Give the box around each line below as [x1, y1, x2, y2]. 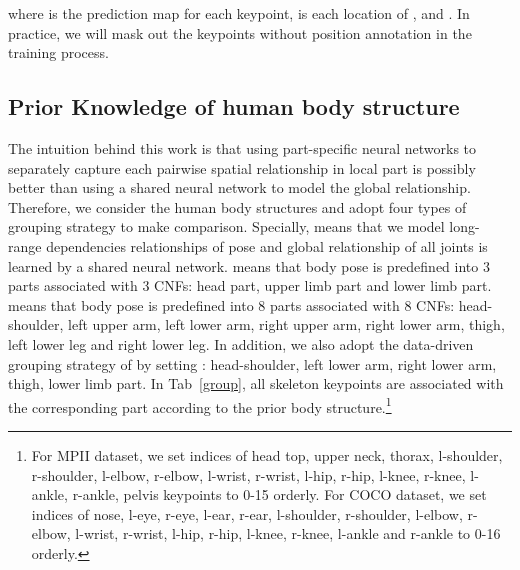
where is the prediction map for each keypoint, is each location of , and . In [8, 3, 470, 23]
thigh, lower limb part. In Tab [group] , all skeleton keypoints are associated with [8, 373, 504, 394]
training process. [8, 42, 109, 63]
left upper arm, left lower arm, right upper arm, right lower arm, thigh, [68, 314, 505, 335]
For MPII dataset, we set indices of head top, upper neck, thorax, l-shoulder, [31, 444, 503, 465]
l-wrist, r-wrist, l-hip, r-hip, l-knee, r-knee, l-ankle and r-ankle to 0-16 [75, 523, 501, 544]
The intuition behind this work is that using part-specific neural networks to [8, 137, 477, 158]
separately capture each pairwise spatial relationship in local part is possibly [8, 157, 476, 178]
